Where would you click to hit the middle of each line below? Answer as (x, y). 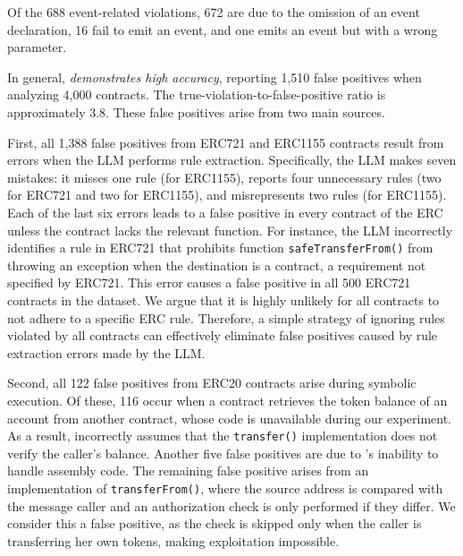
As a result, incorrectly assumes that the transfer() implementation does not (223, 436)
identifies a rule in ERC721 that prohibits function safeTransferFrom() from (220, 248)
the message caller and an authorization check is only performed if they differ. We (231, 505)
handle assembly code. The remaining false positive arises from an (188, 470)
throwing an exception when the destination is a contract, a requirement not (217, 265)
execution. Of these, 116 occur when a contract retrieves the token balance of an (227, 400)
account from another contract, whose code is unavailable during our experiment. (230, 418)
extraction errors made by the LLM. (106, 352)
